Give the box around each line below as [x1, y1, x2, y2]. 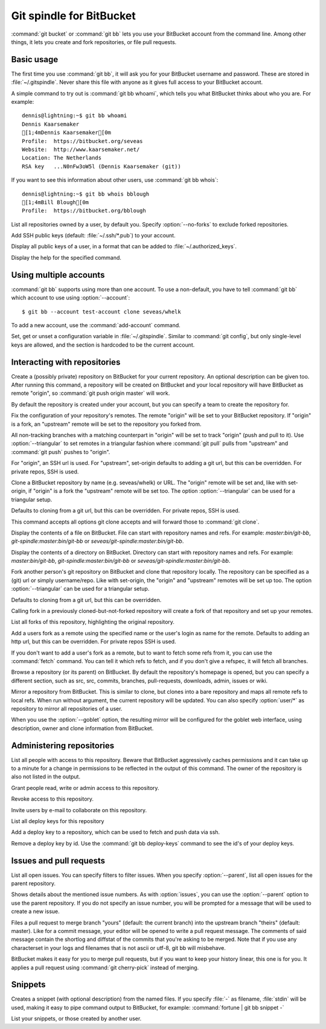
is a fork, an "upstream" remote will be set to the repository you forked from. [11, 420, 202, 428]
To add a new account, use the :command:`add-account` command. [11, 321, 181, 329]
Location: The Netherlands [22, 155, 102, 161]
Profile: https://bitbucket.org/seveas [22, 138, 143, 144]
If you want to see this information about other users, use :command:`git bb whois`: [11, 176, 219, 184]
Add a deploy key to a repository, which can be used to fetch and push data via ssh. [11, 829, 220, 836]
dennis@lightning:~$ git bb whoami [22, 112, 127, 119]
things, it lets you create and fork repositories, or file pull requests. [11, 38, 177, 45]
